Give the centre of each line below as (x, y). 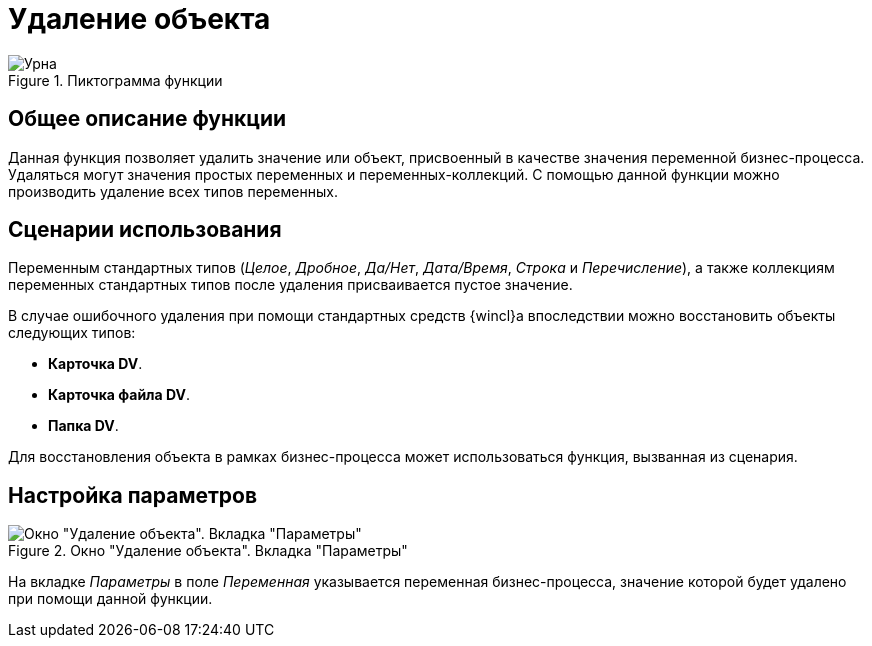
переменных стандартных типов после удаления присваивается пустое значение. (290, 285)
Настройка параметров (133, 495)
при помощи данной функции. (110, 599)
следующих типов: (72, 333)
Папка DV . (83, 426)
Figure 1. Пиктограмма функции (115, 80)
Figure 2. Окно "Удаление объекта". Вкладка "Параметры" (208, 551)
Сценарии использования (145, 230)
